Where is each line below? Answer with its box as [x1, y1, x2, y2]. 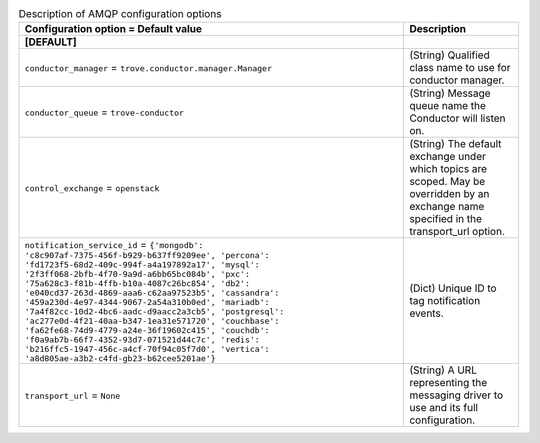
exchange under [409, 150, 487, 164]
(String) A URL [409, 363, 477, 377]
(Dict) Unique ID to [409, 281, 497, 295]
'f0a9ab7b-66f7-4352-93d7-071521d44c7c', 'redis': [24, 335, 260, 345]
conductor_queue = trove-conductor [24, 105, 185, 119]
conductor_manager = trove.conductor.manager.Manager [24, 61, 273, 75]
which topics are [409, 162, 488, 176]
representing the [409, 376, 488, 390]
